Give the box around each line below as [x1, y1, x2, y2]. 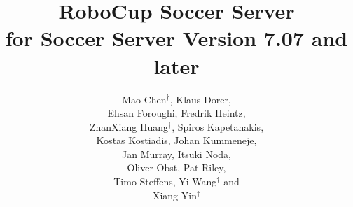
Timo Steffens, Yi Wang [113, 174, 217, 189]
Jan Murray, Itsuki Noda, [122, 146, 231, 161]
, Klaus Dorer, [169, 92, 231, 106]
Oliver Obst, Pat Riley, [127, 160, 226, 175]
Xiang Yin [152, 187, 197, 202]
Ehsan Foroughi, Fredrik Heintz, [107, 106, 246, 120]
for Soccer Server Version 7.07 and [5, 24, 348, 52]
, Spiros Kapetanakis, [172, 119, 264, 134]
